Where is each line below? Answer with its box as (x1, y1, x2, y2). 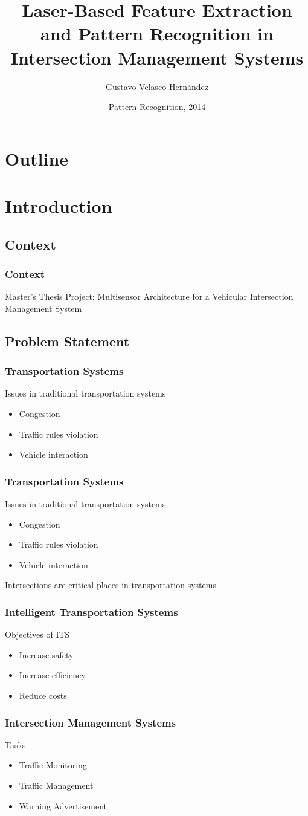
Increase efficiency (19, 669, 86, 681)
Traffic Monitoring (19, 759, 87, 771)
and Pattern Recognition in (40, 21, 274, 46)
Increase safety (19, 648, 74, 661)
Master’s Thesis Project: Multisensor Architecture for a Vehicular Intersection (5, 290, 294, 303)
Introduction (5, 193, 112, 218)
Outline (5, 146, 69, 170)
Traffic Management (19, 779, 94, 791)
